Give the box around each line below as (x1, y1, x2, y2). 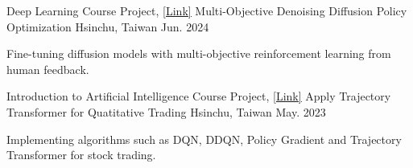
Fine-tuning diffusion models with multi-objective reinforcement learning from (6, 45, 391, 62)
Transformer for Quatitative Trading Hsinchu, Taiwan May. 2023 (6, 103, 326, 120)
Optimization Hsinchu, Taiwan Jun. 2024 (6, 18, 209, 35)
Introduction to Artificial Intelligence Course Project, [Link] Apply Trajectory (6, 88, 391, 104)
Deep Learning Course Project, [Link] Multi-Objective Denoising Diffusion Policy (6, 2, 407, 18)
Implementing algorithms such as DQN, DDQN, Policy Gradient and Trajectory (6, 130, 402, 147)
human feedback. (6, 60, 89, 77)
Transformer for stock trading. (6, 146, 156, 163)
